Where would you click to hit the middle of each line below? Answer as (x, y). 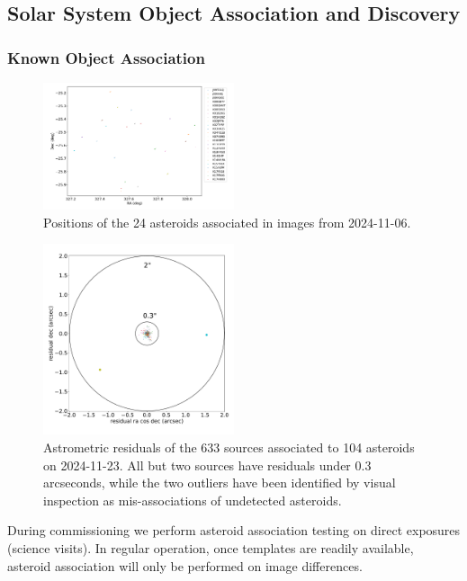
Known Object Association (106, 57)
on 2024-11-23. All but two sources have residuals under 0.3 (207, 465)
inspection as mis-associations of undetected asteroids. (193, 500)
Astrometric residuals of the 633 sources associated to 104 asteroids (229, 447)
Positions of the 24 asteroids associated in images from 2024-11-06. (227, 222)
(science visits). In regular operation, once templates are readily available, (211, 547)
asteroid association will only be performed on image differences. (185, 565)
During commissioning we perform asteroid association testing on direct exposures (234, 530)
